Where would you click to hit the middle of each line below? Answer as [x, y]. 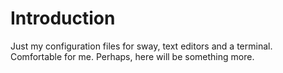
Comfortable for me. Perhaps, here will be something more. [132, 56]
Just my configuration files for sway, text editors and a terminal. [141, 46]
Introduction [63, 18]
